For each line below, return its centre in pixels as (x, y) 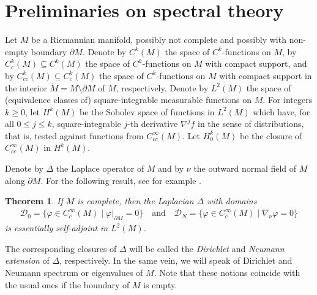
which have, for (282, 111)
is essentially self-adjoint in (57, 228)
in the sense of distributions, (251, 124)
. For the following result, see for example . (121, 180)
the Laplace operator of (100, 168)
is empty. (160, 284)
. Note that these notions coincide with (227, 272)
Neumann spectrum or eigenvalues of (74, 272)
